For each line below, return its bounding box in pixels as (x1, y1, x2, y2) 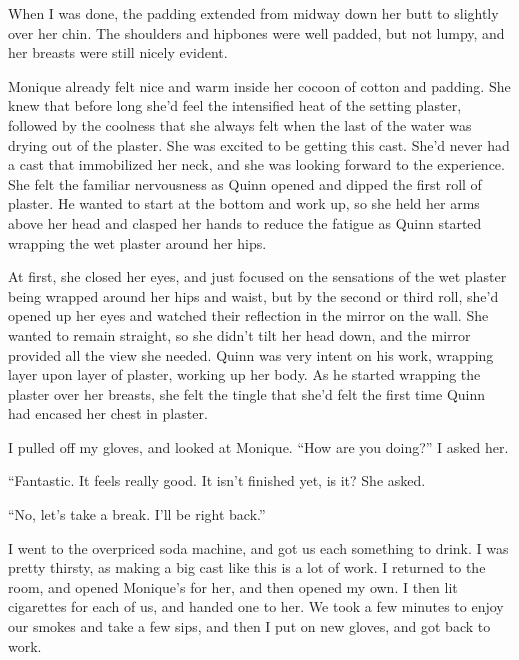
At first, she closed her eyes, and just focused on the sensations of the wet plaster (8, 266, 507, 287)
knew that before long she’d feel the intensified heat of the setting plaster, (8, 95, 462, 116)
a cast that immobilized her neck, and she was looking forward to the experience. (8, 154, 505, 175)
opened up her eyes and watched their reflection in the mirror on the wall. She (8, 305, 489, 326)
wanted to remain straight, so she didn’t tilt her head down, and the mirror (8, 324, 471, 345)
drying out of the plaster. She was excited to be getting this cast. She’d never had (8, 134, 510, 155)
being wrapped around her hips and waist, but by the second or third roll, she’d (8, 285, 499, 306)
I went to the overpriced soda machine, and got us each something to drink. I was (8, 537, 509, 558)
